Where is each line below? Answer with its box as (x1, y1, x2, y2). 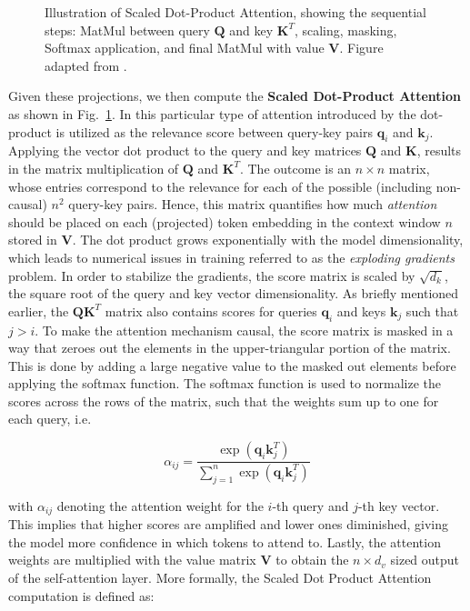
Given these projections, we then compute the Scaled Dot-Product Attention (8, 86, 462, 105)
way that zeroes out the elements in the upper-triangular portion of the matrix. (8, 338, 451, 357)
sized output (390, 550, 460, 569)
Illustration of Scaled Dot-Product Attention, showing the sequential (45, 3, 426, 21)
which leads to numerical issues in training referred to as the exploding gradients (8, 247, 455, 266)
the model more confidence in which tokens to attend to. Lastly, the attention (8, 532, 441, 551)
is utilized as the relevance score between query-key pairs (55, 122, 374, 141)
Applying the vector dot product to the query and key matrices (8, 141, 362, 160)
